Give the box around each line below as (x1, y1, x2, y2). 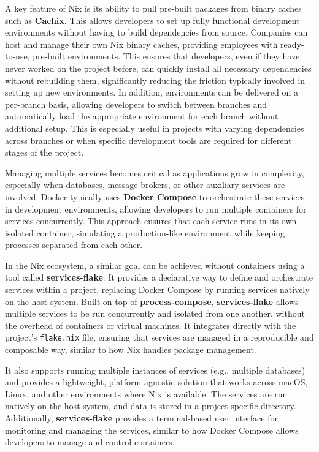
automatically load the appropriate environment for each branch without (5, 110, 279, 122)
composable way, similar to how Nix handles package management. (5, 343, 256, 356)
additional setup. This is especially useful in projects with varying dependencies (5, 121, 304, 134)
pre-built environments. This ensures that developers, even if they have (33, 50, 300, 62)
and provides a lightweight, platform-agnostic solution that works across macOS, (5, 375, 308, 388)
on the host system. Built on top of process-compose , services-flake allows (5, 295, 299, 307)
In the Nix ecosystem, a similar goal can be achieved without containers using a (5, 258, 305, 271)
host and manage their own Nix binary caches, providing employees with (5, 37, 278, 50)
